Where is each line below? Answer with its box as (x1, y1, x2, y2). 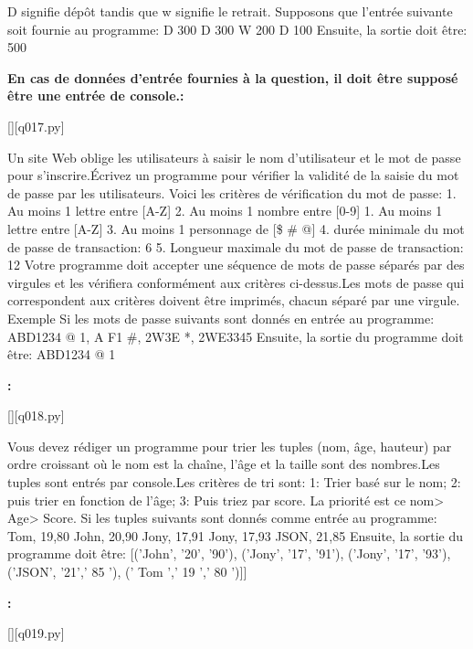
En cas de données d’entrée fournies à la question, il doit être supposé (7, 68, 458, 87)
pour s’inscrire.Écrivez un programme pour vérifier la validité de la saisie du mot (7, 165, 459, 185)
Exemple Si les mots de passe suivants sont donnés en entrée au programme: (7, 308, 435, 327)
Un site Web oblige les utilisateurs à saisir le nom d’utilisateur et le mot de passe (7, 147, 461, 166)
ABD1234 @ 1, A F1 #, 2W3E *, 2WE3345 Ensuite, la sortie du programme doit (7, 326, 464, 346)
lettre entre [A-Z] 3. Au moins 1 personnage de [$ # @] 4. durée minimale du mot (7, 218, 465, 238)
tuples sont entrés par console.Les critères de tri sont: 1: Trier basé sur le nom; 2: (7, 473, 461, 492)
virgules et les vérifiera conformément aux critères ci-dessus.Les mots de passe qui (7, 272, 465, 292)
